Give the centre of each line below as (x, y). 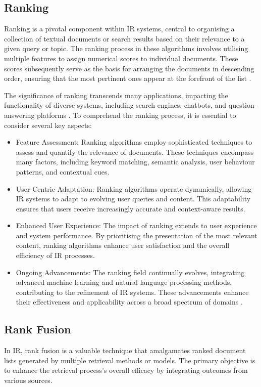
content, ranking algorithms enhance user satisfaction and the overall (123, 245)
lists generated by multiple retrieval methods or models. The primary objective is (130, 360)
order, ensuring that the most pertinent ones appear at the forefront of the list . (128, 78)
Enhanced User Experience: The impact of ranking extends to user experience (136, 225)
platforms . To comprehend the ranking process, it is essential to (137, 115)
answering (19, 115)
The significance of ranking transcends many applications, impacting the (116, 95)
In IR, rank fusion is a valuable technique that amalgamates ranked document (125, 350)
